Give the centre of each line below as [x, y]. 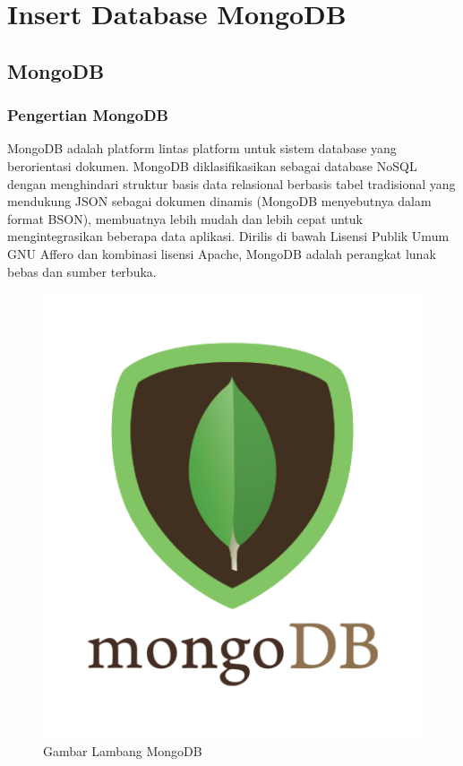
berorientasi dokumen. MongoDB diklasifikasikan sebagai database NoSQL [212, 165]
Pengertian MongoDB [88, 115]
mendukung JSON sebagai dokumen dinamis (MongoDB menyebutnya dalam [219, 201]
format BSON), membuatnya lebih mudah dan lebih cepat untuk [185, 218]
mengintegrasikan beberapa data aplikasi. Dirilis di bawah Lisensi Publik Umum [228, 236]
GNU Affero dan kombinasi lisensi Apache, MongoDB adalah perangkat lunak [222, 253]
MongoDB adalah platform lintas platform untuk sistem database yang [202, 148]
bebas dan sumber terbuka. [82, 271]
